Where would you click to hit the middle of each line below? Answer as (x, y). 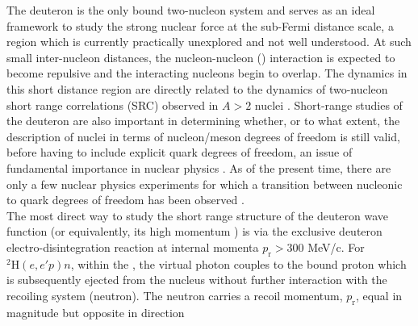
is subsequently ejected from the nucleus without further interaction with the (197, 280)
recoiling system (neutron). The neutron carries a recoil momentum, (175, 295)
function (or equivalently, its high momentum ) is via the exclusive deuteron (194, 231)
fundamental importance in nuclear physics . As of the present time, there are (199, 167)
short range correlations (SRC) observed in (113, 104)
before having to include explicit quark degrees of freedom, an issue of (180, 152)
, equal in (379, 295)
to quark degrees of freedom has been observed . (125, 200)
